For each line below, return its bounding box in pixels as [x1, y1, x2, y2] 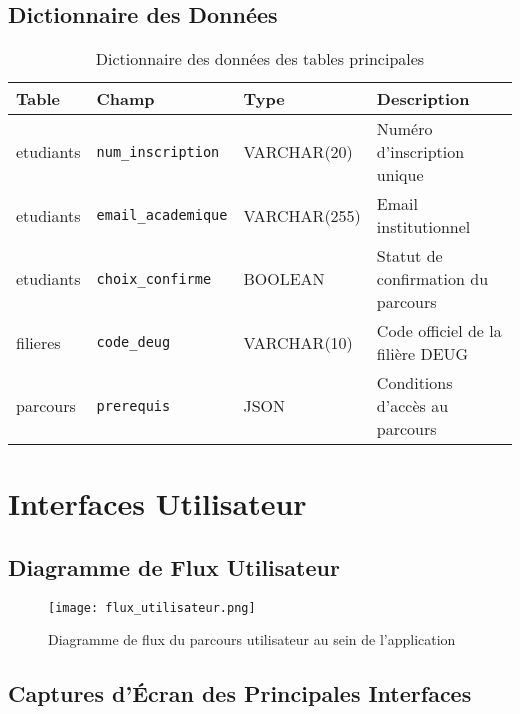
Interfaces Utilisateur [8, 483, 307, 524]
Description [376, 87, 470, 111]
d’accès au [376, 394, 449, 418]
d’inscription [376, 140, 465, 164]
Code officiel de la [376, 319, 502, 343]
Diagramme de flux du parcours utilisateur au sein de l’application [48, 629, 456, 650]
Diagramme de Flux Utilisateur [8, 551, 340, 582]
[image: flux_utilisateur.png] [48, 600, 256, 615]
